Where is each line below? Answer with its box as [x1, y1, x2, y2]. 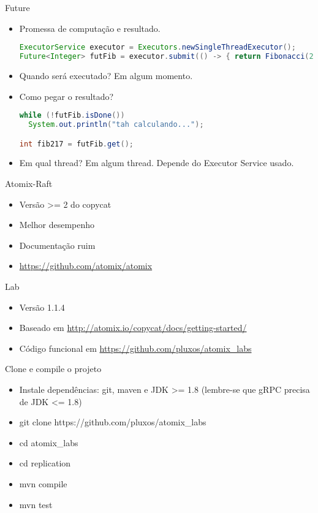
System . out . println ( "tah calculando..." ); [28, 120, 204, 129]
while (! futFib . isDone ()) [19, 111, 125, 120]
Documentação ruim [19, 238, 96, 251]
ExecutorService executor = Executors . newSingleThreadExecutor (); [19, 43, 296, 52]
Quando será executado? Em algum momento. [19, 69, 193, 82]
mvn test [19, 498, 53, 511]
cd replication [19, 457, 71, 469]
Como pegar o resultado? [19, 89, 114, 102]
